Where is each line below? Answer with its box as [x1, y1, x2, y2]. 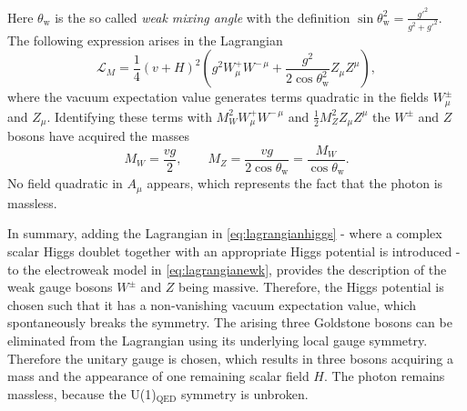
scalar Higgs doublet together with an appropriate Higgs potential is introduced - [7, 242, 461, 260]
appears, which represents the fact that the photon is [147, 174, 443, 193]
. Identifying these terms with [46, 106, 212, 125]
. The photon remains [323, 366, 445, 386]
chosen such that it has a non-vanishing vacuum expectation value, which [7, 295, 417, 314]
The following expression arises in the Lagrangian [7, 30, 283, 49]
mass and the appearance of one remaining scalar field [7, 366, 310, 386]
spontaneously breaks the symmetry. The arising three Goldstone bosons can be [7, 313, 452, 332]
